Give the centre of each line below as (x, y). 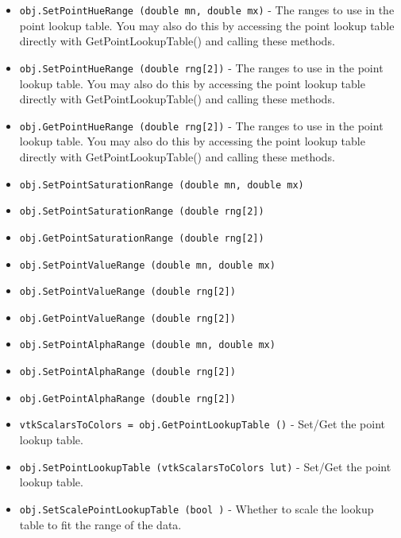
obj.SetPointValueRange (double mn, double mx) (147, 265)
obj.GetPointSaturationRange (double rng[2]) (142, 238)
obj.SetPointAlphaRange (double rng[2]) (127, 372)
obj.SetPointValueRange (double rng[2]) (127, 292)
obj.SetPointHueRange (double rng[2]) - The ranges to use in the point (201, 67)
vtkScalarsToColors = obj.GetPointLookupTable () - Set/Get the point (202, 424)
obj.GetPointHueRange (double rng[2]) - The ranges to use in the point (201, 125)
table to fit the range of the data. (100, 524)
